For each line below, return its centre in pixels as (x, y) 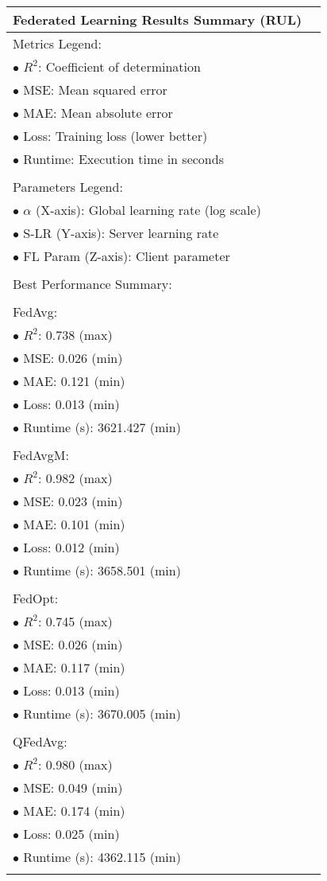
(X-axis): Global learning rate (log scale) (148, 210)
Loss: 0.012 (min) (71, 547)
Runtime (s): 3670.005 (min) (102, 713)
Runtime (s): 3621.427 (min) (102, 427)
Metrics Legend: (57, 43)
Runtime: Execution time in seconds (123, 159)
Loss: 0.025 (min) (71, 834)
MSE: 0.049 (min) (73, 787)
